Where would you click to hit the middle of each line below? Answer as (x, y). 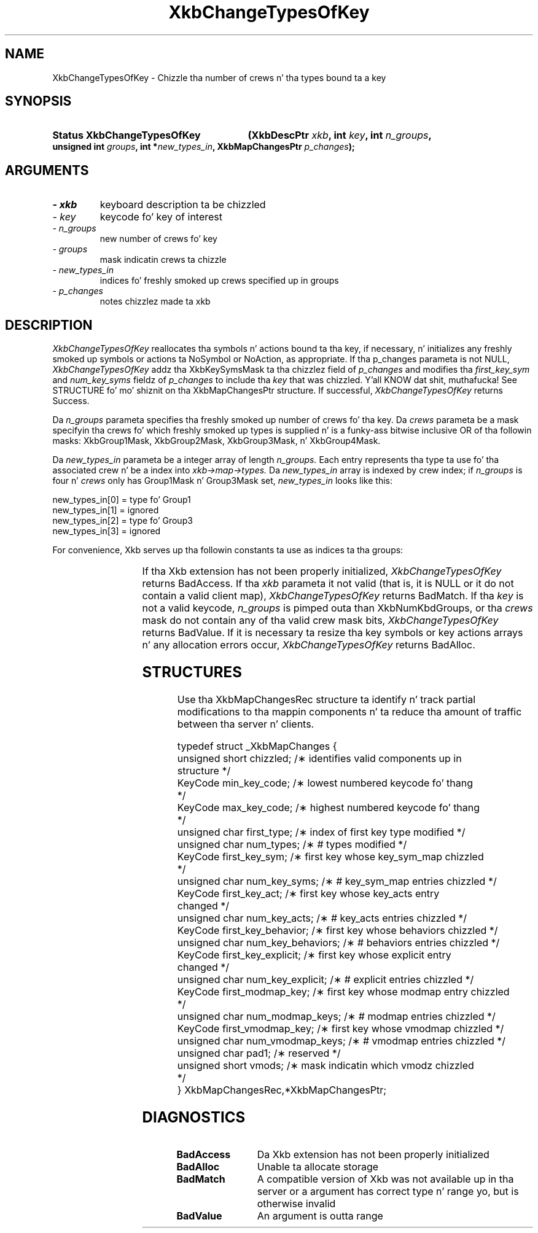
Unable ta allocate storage (318, 1166)
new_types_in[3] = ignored (107, 531)
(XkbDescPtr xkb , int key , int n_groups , (340, 135)
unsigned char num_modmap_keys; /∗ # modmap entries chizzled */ (336, 1016)
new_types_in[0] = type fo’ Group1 (122, 500)
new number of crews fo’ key (158, 239)
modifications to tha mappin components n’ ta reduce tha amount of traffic (349, 711)
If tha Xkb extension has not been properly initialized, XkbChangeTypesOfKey (322, 571)
